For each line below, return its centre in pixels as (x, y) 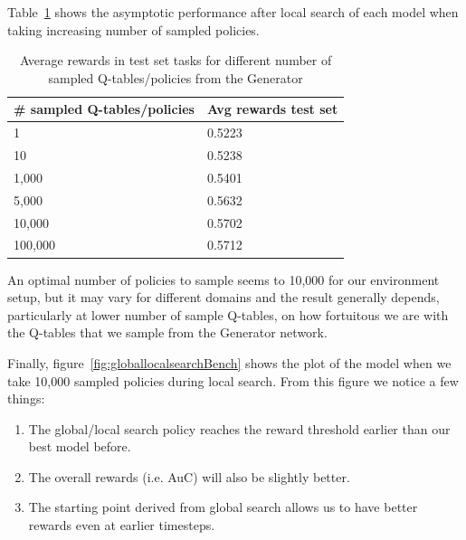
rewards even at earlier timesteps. (122, 525)
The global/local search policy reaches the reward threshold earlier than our (239, 428)
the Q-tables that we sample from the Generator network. (167, 332)
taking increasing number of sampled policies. (133, 29)
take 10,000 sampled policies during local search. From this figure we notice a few (233, 380)
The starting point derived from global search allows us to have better (223, 507)
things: (26, 398)
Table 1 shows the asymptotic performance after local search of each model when (233, 12)
